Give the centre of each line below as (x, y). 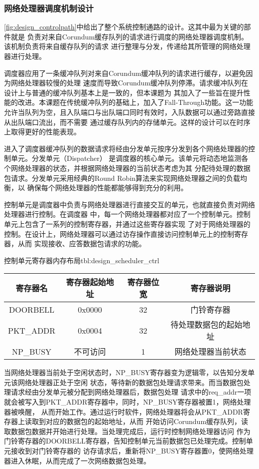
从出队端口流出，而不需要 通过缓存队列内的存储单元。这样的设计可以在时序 (127, 122)
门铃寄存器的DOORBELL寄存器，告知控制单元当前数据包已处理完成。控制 (125, 441)
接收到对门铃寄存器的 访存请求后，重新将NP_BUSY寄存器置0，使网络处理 (132, 451)
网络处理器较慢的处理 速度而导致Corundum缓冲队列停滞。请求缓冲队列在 (129, 83)
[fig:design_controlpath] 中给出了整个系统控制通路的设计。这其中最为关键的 (124, 27)
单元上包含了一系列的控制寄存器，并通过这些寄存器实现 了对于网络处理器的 (127, 224)
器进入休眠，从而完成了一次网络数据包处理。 (77, 460)
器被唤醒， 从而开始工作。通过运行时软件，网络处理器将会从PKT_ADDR (124, 411)
